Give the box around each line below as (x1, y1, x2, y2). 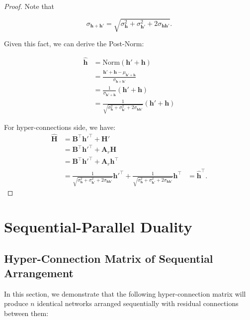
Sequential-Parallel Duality (4, 216, 192, 237)
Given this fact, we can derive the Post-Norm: (4, 38, 144, 49)
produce (4, 298, 28, 309)
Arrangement (4, 265, 74, 281)
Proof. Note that (4, 1, 55, 11)
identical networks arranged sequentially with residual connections (37, 298, 239, 309)
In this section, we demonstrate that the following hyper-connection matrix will (4, 288, 246, 299)
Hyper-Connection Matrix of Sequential (4, 250, 213, 266)
